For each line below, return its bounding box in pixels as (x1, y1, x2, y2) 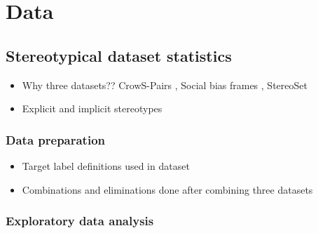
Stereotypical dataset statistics (6, 44, 232, 66)
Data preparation (6, 131, 106, 148)
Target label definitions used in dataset (22, 158, 190, 173)
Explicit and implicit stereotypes (22, 101, 163, 116)
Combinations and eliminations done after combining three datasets (22, 182, 313, 197)
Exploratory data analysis (6, 212, 154, 229)
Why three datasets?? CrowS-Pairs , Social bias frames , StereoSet (22, 77, 307, 92)
